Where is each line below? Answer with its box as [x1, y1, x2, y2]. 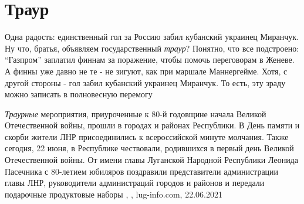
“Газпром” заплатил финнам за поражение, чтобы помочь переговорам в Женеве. [5, 53, 295, 66]
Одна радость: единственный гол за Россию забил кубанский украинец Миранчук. [5, 30, 299, 43]
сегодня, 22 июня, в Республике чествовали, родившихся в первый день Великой [5, 142, 294, 154]
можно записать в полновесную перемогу [5, 88, 153, 100]
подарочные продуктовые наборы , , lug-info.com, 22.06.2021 [5, 188, 222, 200]
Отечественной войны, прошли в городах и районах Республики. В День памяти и [5, 119, 300, 131]
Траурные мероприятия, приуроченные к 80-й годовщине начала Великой [5, 107, 266, 120]
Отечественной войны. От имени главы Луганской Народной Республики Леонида [5, 154, 298, 166]
